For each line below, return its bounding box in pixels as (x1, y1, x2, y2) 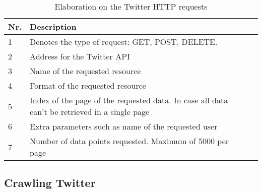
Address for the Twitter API (30, 50, 130, 62)
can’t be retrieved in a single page (30, 106, 150, 117)
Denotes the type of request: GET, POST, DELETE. (30, 36, 218, 47)
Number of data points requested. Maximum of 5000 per (30, 135, 229, 147)
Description (30, 21, 77, 32)
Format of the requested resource (30, 80, 146, 91)
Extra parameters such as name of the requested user (30, 120, 218, 132)
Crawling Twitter (4, 175, 96, 190)
